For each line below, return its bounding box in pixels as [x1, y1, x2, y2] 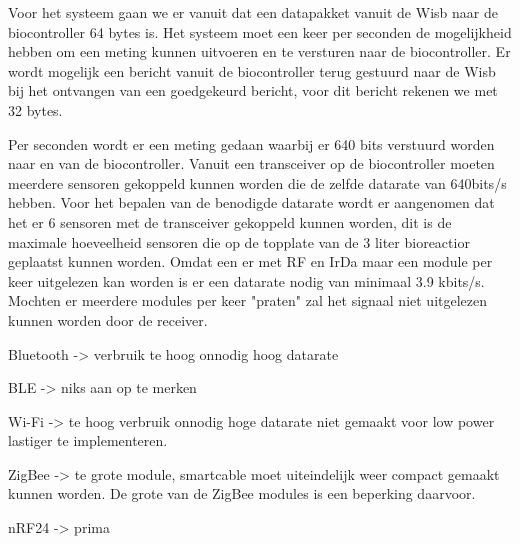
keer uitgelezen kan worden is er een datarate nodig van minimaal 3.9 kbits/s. [8, 270, 485, 291]
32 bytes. [8, 99, 63, 120]
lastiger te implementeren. [8, 430, 168, 451]
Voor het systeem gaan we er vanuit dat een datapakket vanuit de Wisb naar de [8, 2, 498, 22]
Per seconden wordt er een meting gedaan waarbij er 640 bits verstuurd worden [8, 133, 495, 154]
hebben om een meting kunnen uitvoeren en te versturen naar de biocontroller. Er [8, 41, 511, 62]
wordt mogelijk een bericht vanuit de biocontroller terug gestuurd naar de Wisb [8, 60, 496, 81]
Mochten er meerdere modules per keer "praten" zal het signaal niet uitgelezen [8, 290, 488, 311]
